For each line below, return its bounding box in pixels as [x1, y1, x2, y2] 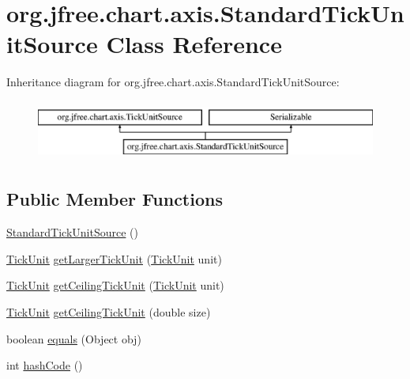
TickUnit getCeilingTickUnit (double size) [6, 304, 211, 320]
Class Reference [106, 28, 282, 60]
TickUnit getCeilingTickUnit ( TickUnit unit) [6, 277, 224, 294]
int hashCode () [6, 357, 83, 373]
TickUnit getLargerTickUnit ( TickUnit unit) [6, 250, 222, 267]
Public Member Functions [6, 187, 223, 211]
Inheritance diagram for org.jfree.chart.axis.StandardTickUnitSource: [6, 74, 340, 90]
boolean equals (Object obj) [6, 330, 141, 347]
